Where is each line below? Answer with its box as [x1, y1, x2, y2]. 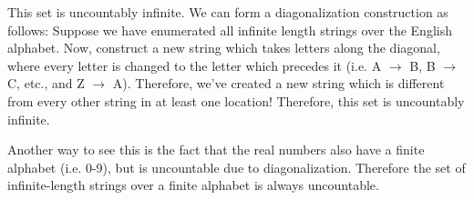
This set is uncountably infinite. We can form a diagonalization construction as [7, 3, 448, 21]
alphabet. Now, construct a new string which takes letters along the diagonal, [7, 38, 440, 57]
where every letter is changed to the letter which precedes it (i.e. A [7, 55, 382, 75]
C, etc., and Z [7, 74, 85, 93]
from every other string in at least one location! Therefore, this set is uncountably [7, 91, 465, 110]
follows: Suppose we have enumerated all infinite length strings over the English [7, 20, 452, 39]
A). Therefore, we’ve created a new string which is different [112, 74, 445, 93]
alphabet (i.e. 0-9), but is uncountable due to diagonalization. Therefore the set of [7, 157, 466, 176]
